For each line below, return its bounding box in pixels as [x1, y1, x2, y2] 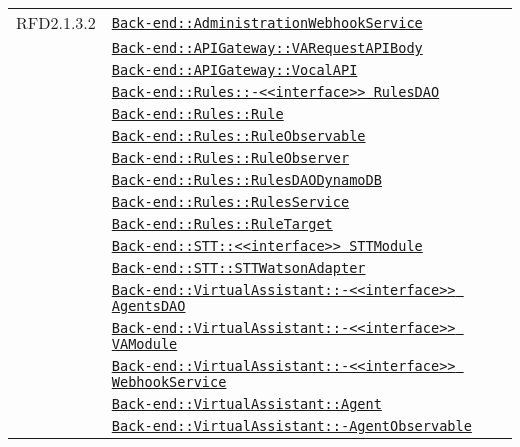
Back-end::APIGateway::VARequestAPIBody [111, 40, 423, 56]
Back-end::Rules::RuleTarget [111, 216, 333, 232]
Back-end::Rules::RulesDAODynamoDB [111, 172, 382, 188]
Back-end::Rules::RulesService [111, 194, 350, 210]
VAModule [111, 336, 178, 352]
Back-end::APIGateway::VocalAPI [111, 62, 358, 78]
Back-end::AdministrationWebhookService [111, 14, 423, 31]
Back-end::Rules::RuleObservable [111, 128, 366, 144]
